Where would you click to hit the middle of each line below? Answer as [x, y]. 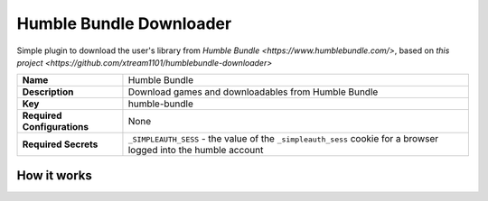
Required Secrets [60, 144]
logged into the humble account [196, 151]
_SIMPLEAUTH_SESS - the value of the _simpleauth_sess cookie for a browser [283, 139]
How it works [54, 175]
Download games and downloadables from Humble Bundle [253, 92]
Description [48, 92]
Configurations [56, 127]
